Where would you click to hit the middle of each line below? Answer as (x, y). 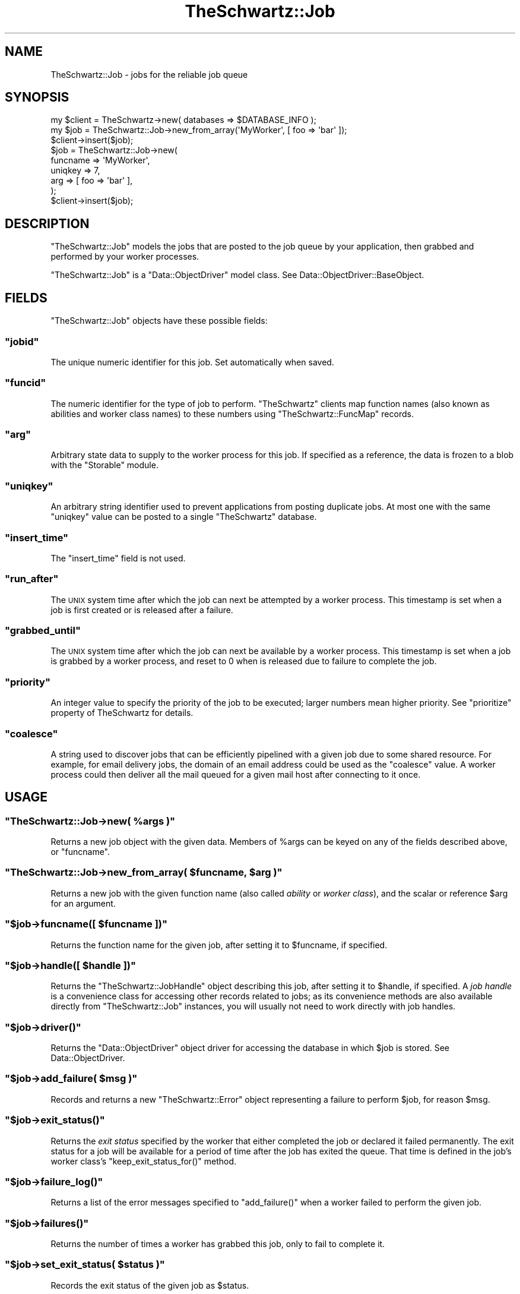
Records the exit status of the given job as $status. (150, 1285)
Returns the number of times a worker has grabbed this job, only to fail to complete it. (218, 1244)
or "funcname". (80, 852)
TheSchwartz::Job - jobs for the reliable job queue (149, 74)
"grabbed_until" (43, 630)
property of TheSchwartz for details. (122, 713)
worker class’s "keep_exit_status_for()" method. (144, 1161)
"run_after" (32, 579)
